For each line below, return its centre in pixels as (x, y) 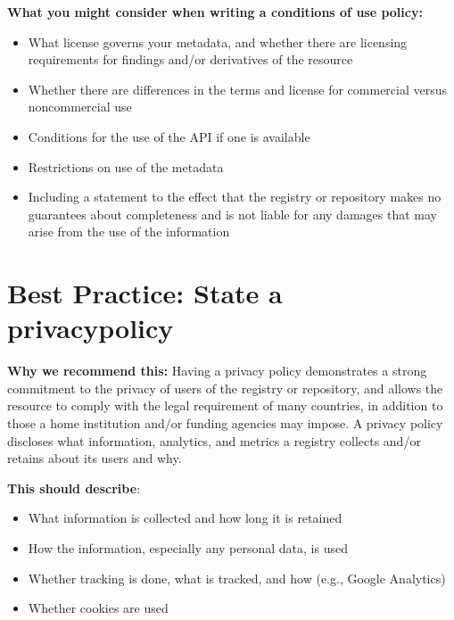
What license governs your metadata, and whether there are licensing (218, 41)
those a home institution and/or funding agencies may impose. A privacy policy (225, 423)
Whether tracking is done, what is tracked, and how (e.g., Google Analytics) (237, 578)
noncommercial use (80, 107)
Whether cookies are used (98, 608)
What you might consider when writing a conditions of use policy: (215, 12)
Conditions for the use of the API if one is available (169, 136)
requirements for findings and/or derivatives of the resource (190, 59)
